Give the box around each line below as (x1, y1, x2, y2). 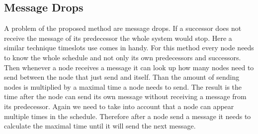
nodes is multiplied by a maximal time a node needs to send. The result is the (4, 81, 242, 92)
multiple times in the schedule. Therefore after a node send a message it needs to (4, 111, 251, 121)
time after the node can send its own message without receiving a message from (4, 91, 247, 102)
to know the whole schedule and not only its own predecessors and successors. (4, 52, 241, 62)
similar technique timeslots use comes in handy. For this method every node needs (4, 42, 254, 53)
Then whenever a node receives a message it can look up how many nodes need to (4, 62, 254, 72)
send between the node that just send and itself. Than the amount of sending (4, 72, 240, 82)
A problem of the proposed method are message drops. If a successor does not (4, 23, 242, 33)
